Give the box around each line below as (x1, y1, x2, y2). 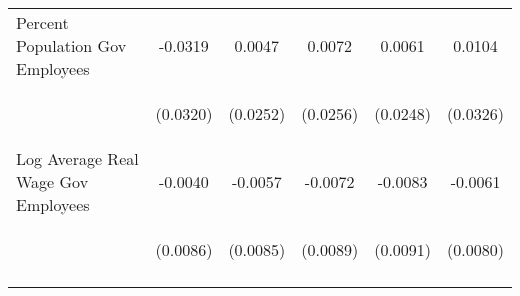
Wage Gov (16, 170, 89, 193)
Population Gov (16, 34, 127, 57)
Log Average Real (16, 147, 139, 170)
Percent (16, 11, 69, 34)
